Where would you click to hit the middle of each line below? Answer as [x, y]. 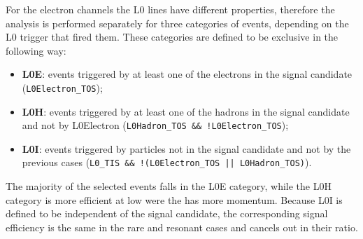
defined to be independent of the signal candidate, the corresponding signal [167, 213]
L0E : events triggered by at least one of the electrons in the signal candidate [187, 74]
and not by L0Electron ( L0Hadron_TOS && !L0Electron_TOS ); [155, 125]
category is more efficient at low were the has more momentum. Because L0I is [174, 199]
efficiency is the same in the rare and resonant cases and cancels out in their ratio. [182, 227]
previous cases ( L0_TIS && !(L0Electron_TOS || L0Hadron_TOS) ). [167, 162]
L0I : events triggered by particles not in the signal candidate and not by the [186, 148]
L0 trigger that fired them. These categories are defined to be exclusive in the [172, 37]
